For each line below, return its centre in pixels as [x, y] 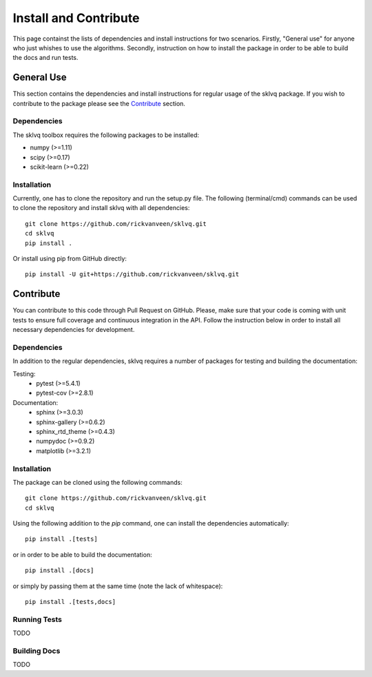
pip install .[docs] [60, 571]
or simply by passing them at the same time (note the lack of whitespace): [118, 586]
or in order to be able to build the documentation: [82, 554]
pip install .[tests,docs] [71, 602]
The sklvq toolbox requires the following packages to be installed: [106, 135]
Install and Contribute [76, 18]
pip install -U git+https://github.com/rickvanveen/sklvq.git [132, 274]
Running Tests [37, 619]
